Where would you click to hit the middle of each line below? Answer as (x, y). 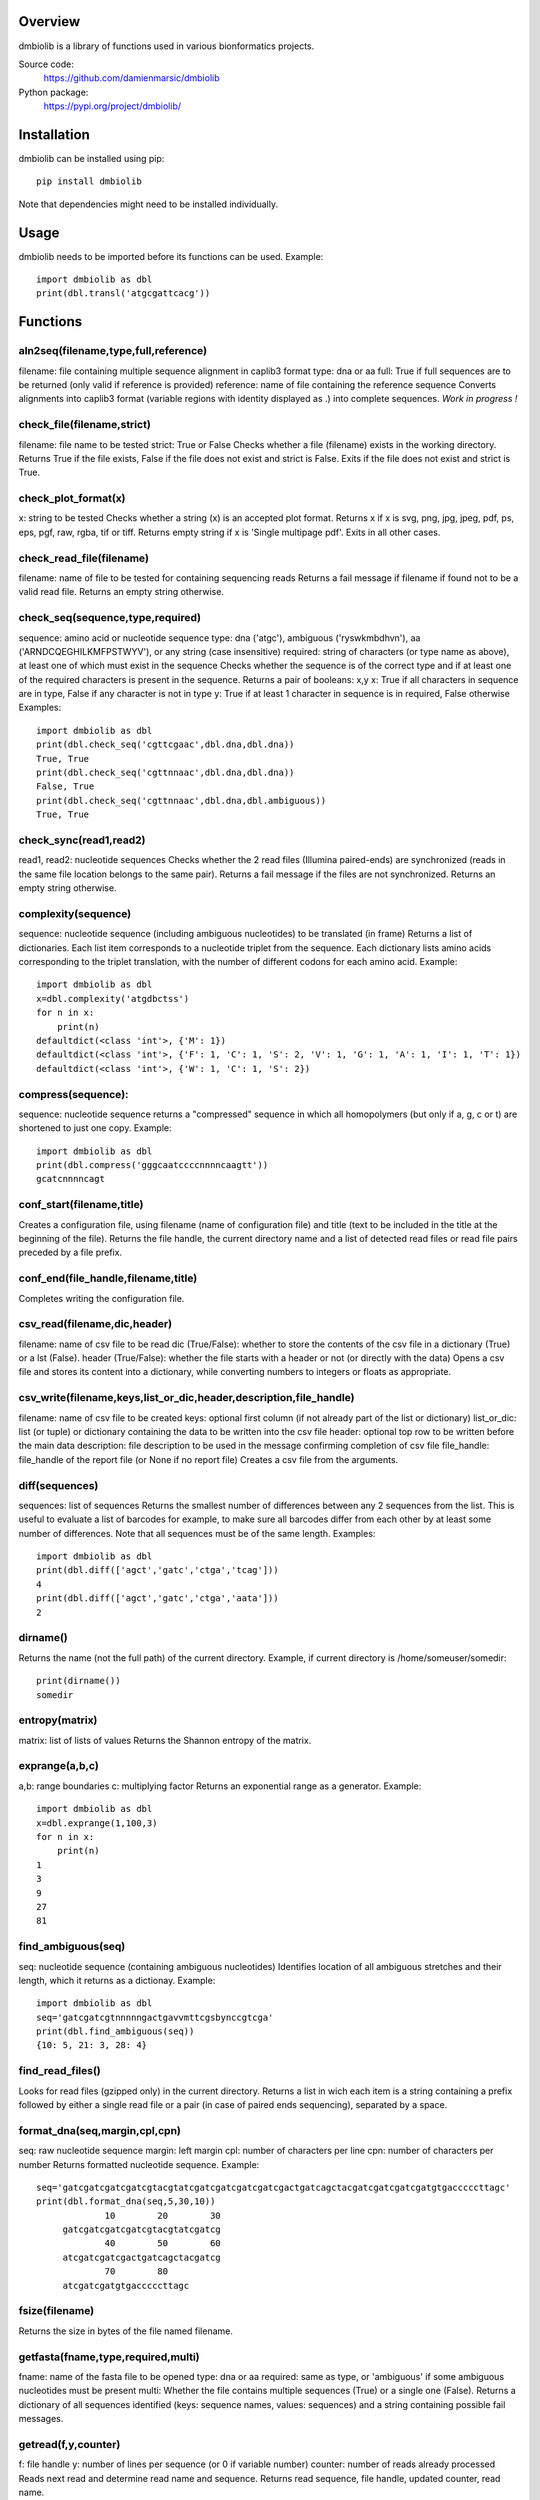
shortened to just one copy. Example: (95, 1128)
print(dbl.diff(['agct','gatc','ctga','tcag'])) (157, 1570)
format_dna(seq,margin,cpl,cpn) (100, 2130)
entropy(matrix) (58, 1720)
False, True (65, 786)
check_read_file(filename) (84, 558)
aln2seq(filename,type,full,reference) (113, 351)
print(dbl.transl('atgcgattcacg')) (123, 293)
